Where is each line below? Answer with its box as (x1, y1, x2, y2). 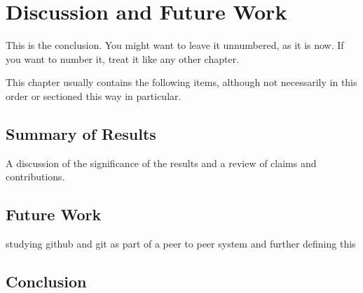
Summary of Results (6, 122, 156, 144)
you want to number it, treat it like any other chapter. (6, 51, 240, 66)
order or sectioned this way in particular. (6, 88, 181, 103)
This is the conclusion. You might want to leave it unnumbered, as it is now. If (6, 38, 344, 52)
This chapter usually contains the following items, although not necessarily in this (6, 75, 357, 90)
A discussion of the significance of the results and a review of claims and (6, 155, 317, 170)
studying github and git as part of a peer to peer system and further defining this (6, 236, 356, 251)
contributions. (6, 169, 65, 184)
